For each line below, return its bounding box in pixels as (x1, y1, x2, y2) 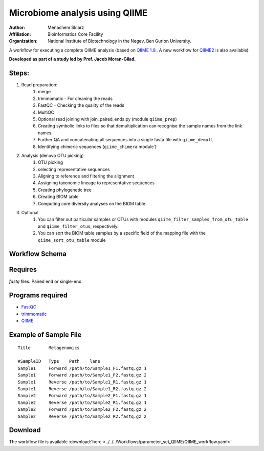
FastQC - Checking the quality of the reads (38, 102, 125, 108)
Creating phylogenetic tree (38, 187, 92, 193)
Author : (9, 25, 25, 30)
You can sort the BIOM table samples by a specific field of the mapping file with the (38, 230, 206, 236)
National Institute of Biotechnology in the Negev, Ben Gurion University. (47, 38, 192, 44)
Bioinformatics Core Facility (47, 31, 104, 37)
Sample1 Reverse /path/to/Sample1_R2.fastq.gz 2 (18, 386, 147, 392)
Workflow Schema (9, 250, 67, 258)
